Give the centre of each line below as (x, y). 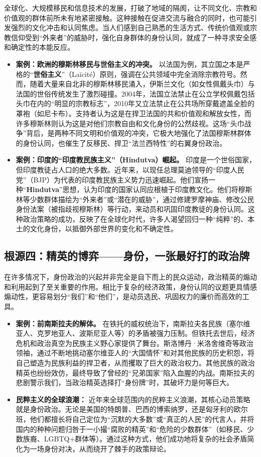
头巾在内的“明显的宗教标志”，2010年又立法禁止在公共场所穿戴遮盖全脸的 (135, 103)
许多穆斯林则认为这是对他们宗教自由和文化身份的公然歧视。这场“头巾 (130, 123)
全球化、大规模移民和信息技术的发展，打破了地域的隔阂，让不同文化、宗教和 (130, 8)
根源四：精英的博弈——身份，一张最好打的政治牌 (127, 256)
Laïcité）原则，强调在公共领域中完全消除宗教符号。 (156, 74)
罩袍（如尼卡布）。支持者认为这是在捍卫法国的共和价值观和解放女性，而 (134, 113)
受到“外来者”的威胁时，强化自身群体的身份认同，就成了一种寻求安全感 (141, 37)
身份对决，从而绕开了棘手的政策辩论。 (107, 448)
